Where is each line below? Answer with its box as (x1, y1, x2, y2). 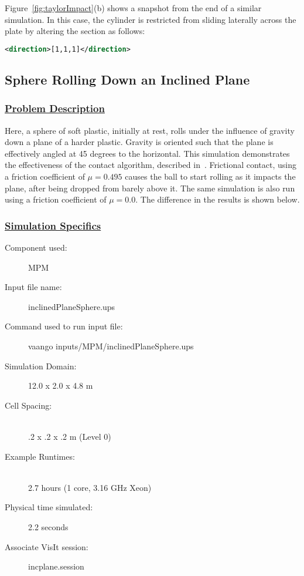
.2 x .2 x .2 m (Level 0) (28, 430, 111, 442)
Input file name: (5, 281, 62, 293)
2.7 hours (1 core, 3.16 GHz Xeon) (28, 481, 152, 493)
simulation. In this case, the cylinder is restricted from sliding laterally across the (5, 13, 296, 25)
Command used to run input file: (5, 320, 123, 332)
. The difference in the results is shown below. (135, 193, 300, 206)
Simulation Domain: (5, 359, 77, 372)
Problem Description (5, 101, 105, 116)
